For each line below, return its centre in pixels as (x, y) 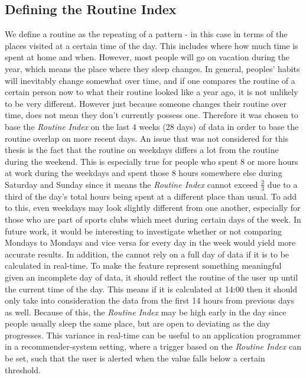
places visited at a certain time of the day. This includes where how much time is (152, 45)
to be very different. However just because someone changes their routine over (146, 103)
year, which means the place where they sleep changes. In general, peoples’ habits (152, 68)
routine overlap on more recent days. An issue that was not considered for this (147, 138)
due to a (282, 184)
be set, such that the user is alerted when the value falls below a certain (135, 358)
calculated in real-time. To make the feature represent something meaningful (143, 265)
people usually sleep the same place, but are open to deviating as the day (138, 323)
